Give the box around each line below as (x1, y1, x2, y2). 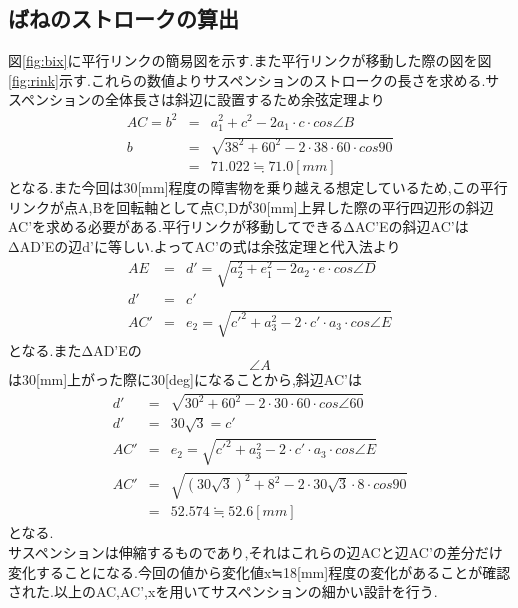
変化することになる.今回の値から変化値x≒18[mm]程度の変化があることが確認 (8, 561, 511, 582)
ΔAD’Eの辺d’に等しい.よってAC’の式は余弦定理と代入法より (8, 236, 401, 257)
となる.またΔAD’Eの (8, 339, 142, 360)
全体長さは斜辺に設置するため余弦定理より (105, 89, 385, 110)
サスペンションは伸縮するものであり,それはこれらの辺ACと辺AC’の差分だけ (8, 541, 503, 562)
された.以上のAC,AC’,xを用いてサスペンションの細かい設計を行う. (8, 581, 438, 602)
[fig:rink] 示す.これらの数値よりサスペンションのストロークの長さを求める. (8, 69, 486, 90)
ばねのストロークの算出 (8, 3, 239, 34)
